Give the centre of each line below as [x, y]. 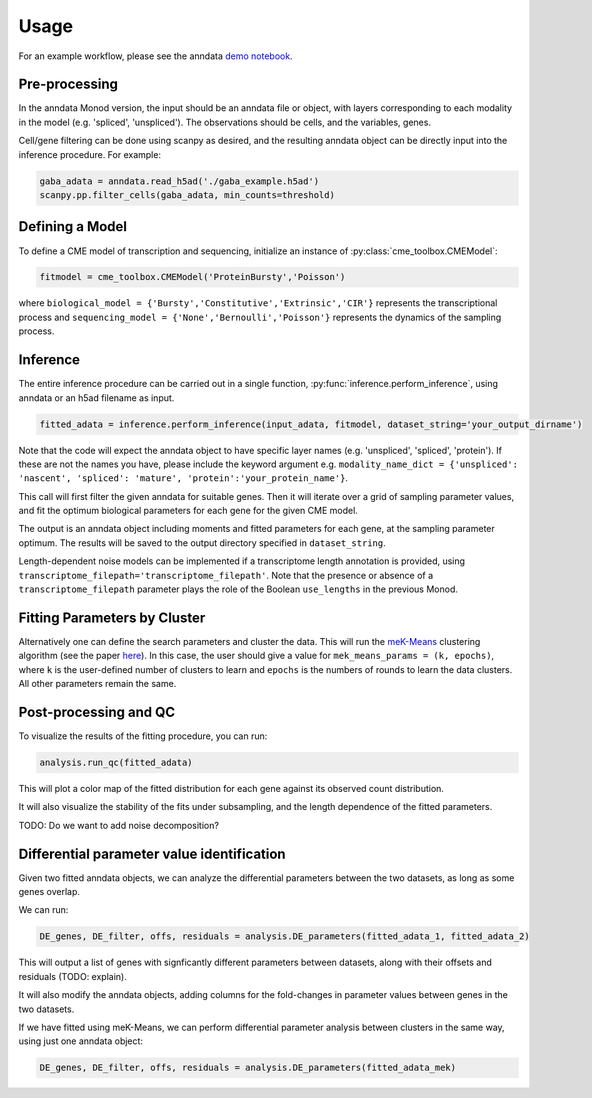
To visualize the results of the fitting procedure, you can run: [143, 736]
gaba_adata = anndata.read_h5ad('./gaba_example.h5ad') [179, 181]
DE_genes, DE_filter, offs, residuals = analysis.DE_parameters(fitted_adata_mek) [248, 1068]
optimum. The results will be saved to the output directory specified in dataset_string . [202, 542]
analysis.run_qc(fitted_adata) [116, 762]
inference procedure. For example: [90, 154]
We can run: [43, 910]
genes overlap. [49, 892]
